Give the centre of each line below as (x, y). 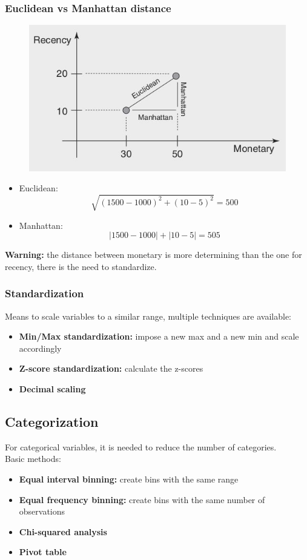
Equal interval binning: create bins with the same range (129, 479)
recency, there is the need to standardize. (81, 266)
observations (42, 511)
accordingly (40, 348)
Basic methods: (33, 459)
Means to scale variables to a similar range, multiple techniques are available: (148, 316)
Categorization (52, 421)
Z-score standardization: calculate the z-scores (111, 368)
